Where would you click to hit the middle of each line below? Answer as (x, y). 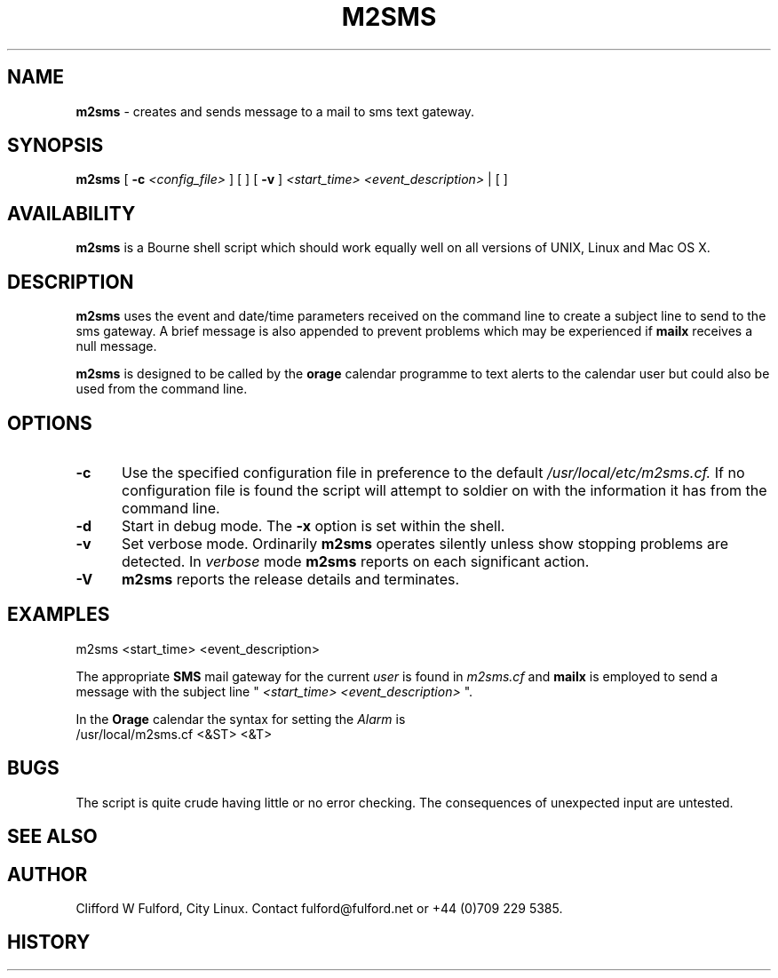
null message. (116, 346)
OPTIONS (50, 423)
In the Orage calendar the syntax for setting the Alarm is (241, 719)
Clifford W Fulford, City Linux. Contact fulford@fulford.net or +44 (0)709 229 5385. (319, 908)
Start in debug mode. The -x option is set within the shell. (313, 525)
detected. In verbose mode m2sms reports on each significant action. (355, 561)
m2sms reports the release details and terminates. (290, 579)
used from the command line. (162, 389)
